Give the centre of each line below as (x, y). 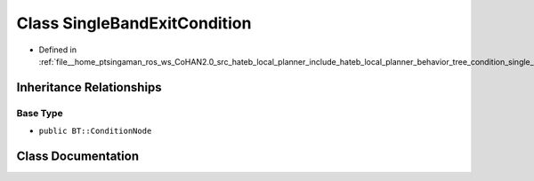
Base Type (40, 113)
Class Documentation (78, 156)
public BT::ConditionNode (95, 131)
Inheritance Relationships (89, 87)
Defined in (58, 50)
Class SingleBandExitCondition (134, 23)
